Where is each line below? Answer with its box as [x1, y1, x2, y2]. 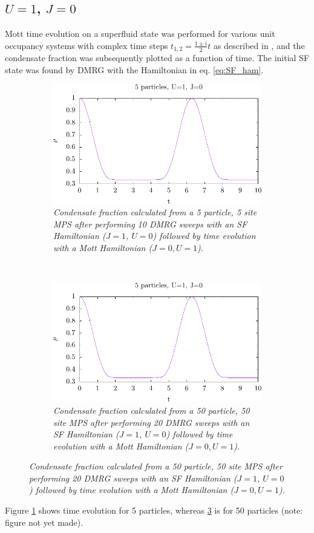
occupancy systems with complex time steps [5, 39, 168, 51]
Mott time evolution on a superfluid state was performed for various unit [5, 27, 275, 40]
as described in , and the [213, 39, 305, 51]
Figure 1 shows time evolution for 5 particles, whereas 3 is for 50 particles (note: [5, 504, 303, 517]
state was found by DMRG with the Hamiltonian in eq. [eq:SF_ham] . [5, 63, 264, 76]
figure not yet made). [5, 515, 83, 528]
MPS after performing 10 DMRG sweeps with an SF [53, 217, 247, 230]
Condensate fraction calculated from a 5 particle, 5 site [53, 206, 257, 218]
